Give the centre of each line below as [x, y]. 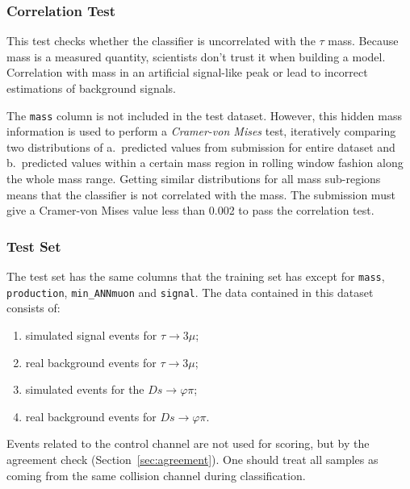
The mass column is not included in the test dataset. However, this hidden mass [204, 115]
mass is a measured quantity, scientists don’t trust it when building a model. [196, 56]
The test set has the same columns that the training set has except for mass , [196, 276]
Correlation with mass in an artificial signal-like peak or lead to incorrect [187, 72]
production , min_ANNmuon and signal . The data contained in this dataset [190, 292]
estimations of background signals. [91, 88]
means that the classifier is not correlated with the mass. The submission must [201, 194]
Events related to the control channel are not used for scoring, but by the [188, 443]
